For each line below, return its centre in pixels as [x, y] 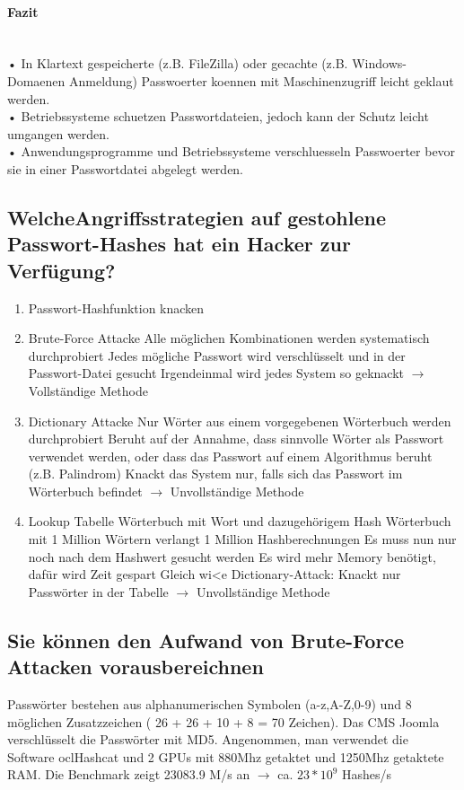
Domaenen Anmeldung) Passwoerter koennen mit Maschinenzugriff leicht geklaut [231, 80]
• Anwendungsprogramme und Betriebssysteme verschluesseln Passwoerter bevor [232, 151]
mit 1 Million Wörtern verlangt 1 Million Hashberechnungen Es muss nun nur [242, 539]
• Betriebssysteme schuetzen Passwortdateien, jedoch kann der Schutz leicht [218, 116]
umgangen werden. [58, 133]
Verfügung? [61, 270]
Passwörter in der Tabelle [98, 591]
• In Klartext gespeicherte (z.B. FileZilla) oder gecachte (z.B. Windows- [207, 63]
